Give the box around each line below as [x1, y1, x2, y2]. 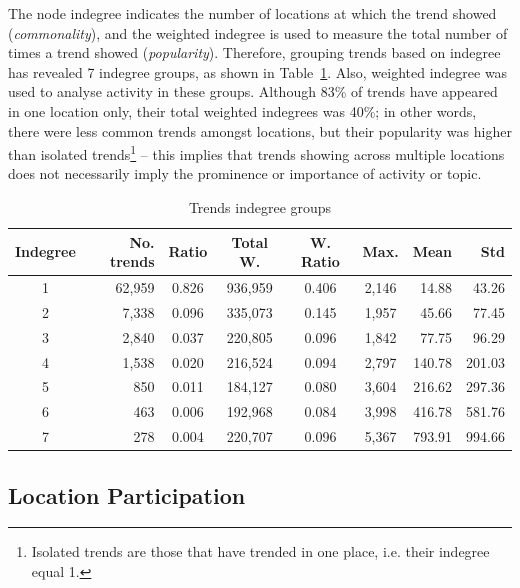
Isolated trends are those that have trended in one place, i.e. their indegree [31, 541, 490, 562]
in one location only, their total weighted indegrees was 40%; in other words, [8, 100, 477, 121]
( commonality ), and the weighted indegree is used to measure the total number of [8, 22, 508, 43]
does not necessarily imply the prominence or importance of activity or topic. [8, 163, 482, 184]
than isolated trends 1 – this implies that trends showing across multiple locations [8, 141, 505, 164]
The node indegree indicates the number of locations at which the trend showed [8, 3, 497, 23]
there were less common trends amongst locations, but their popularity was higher [8, 120, 512, 141]
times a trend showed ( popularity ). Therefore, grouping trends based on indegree [8, 42, 501, 63]
